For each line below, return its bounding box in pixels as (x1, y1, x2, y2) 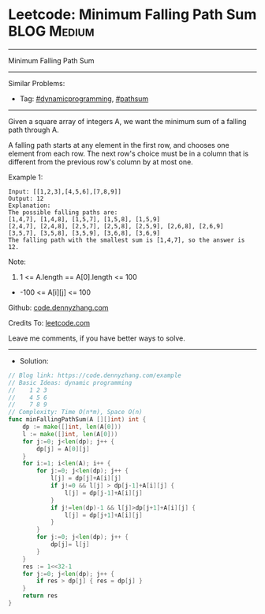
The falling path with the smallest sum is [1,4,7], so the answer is (8, 235, 245, 244)
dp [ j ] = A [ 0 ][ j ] (36, 445, 90, 453)
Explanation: (8, 202, 51, 209)
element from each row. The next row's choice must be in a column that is (8, 149, 249, 158)
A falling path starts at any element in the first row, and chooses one (8, 140, 230, 149)
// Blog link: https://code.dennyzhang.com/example (8, 371, 181, 379)
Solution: (19, 356, 49, 365)
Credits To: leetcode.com (8, 318, 91, 327)
